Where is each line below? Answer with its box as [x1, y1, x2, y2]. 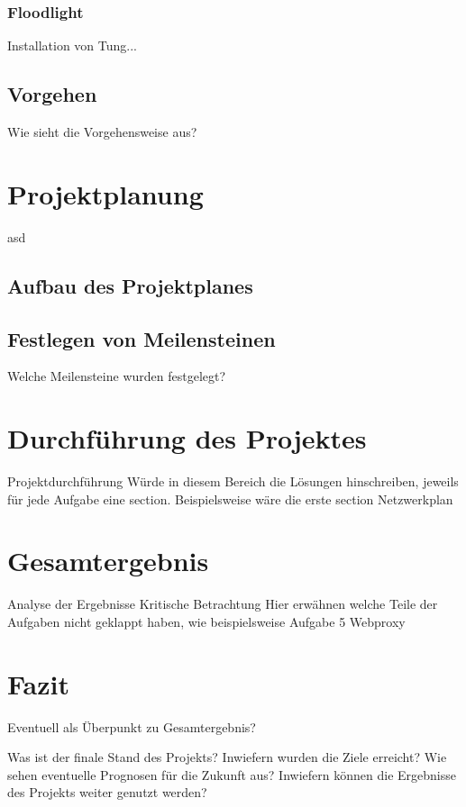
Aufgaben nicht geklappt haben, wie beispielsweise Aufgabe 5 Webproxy [7, 612, 406, 630]
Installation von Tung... [7, 36, 138, 55]
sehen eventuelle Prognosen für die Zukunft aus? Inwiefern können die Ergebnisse [7, 765, 456, 784]
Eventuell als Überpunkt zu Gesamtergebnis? [7, 717, 256, 736]
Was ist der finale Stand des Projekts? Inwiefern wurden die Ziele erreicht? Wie [7, 748, 447, 766]
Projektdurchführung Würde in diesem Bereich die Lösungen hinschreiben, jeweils [7, 472, 459, 491]
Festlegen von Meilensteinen [7, 324, 276, 352]
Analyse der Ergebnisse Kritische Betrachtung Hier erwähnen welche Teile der [7, 594, 438, 613]
